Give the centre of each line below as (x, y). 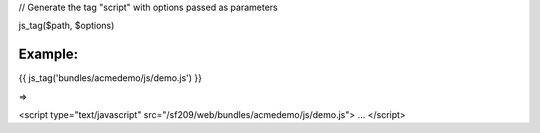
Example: (48, 54)
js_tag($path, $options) (66, 26)
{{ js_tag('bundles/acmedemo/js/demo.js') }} (110, 78)
